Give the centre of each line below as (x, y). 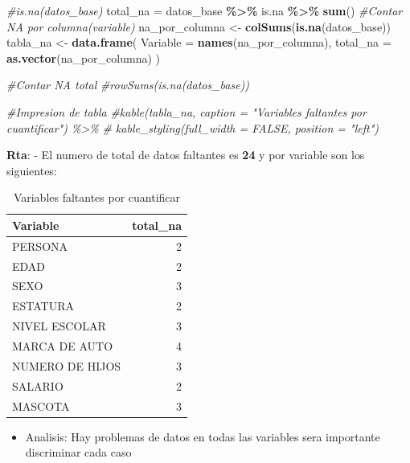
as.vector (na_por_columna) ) (83, 57)
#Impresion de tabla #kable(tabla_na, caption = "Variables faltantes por (187, 111)
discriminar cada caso (78, 452)
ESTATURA (43, 306)
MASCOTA (41, 406)
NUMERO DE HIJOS (67, 365)
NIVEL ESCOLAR (59, 326)
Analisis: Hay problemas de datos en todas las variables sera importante (203, 436)
